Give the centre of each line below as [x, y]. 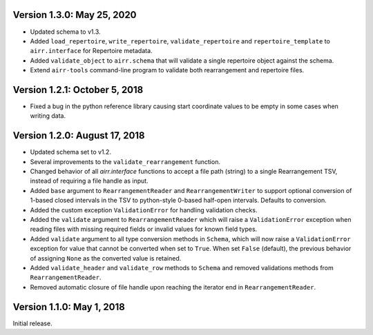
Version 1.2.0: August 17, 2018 [79, 135]
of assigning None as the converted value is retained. [106, 258]
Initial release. [32, 323]
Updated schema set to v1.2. [71, 152]
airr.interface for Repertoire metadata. [91, 51]
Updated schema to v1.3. [65, 32]
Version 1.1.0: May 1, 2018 [69, 307]
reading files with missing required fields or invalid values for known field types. [144, 229]
